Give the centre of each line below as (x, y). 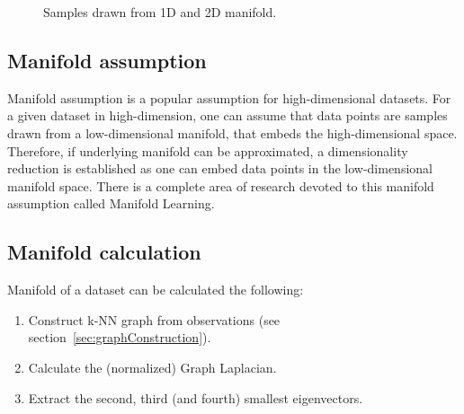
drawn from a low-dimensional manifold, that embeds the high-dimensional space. (232, 132)
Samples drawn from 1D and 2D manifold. (160, 12)
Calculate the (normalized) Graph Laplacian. (152, 367)
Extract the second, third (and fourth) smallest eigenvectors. (196, 397)
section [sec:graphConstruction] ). (120, 337)
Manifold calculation (104, 252)
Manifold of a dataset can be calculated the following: (156, 290)
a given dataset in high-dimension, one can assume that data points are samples (228, 115)
